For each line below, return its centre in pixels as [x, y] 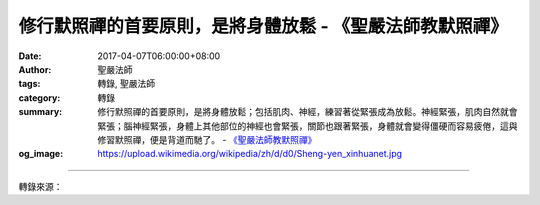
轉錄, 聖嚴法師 [126, 84]
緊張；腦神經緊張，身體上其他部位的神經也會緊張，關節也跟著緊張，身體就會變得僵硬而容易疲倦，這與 [307, 126]
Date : [30, 56]
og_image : [41, 154]
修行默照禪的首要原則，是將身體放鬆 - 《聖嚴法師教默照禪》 [263, 26]
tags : [29, 84]
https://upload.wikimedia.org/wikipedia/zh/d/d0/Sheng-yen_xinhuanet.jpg [250, 154]
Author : [35, 69]
